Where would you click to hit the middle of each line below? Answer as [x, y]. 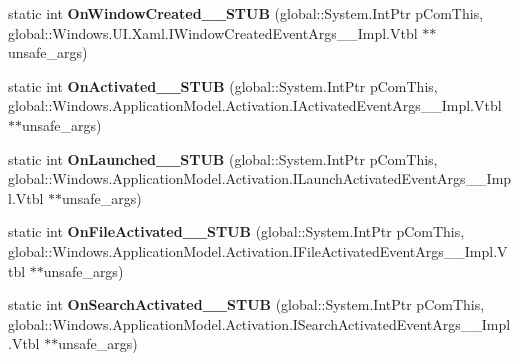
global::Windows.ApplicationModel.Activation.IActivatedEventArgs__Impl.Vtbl [255, 105]
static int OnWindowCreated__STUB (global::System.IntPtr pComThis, [246, 13]
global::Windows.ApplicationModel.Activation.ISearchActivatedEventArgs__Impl [259, 323]
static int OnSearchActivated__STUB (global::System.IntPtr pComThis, [246, 304]
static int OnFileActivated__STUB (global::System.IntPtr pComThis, [236, 231]
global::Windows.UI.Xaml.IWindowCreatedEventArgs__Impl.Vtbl [213, 32]
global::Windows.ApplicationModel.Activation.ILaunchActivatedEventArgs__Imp [260, 178]
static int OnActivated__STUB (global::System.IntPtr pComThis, [223, 85]
